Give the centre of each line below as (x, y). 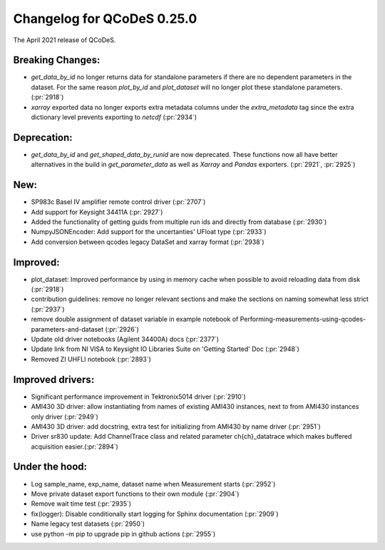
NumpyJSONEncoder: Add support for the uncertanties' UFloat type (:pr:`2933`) (149, 232)
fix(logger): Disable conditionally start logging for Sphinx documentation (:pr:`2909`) (155, 514)
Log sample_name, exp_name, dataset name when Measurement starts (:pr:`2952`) (153, 484)
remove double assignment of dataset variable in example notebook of (135, 319)
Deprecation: (43, 137)
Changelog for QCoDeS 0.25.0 (105, 19)
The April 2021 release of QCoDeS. (65, 40)
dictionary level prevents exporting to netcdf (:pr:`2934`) (114, 117)
